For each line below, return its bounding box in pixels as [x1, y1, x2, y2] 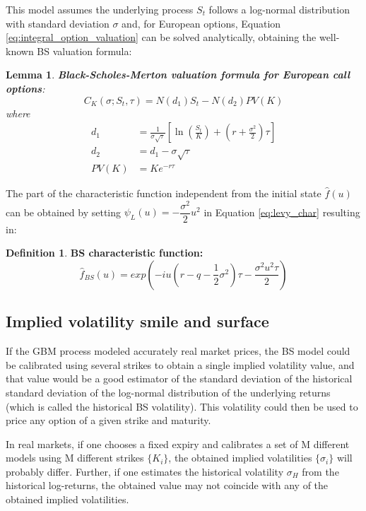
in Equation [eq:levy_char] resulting [203, 204, 360, 219]
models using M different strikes [6, 450, 144, 465]
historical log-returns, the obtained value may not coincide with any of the [6, 478, 329, 493]
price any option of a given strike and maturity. [6, 413, 211, 428]
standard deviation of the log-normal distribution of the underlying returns [6, 384, 331, 399]
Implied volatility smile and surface [6, 310, 269, 332]
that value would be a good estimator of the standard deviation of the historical [6, 371, 353, 386]
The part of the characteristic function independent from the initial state [6, 186, 321, 201]
